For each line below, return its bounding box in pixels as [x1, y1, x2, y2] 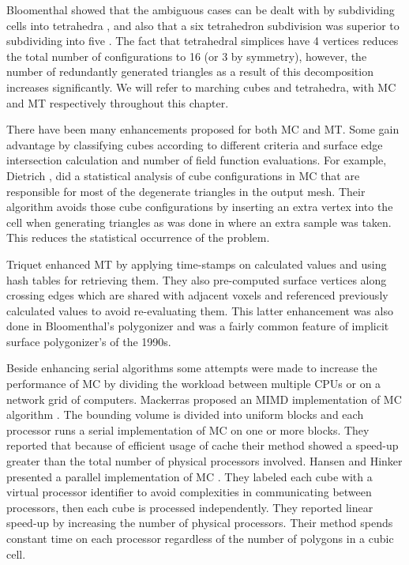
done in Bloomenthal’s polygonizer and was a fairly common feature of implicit [6, 318, 389, 334]
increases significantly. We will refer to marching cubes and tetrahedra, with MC [6, 78, 396, 95]
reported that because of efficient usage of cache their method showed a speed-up [6, 437, 399, 454]
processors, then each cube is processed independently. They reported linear [6, 499, 373, 515]
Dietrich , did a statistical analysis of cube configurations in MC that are [6, 167, 360, 183]
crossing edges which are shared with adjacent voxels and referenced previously [6, 287, 388, 303]
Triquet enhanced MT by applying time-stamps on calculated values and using [6, 255, 387, 272]
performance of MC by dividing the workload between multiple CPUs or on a [6, 375, 381, 392]
